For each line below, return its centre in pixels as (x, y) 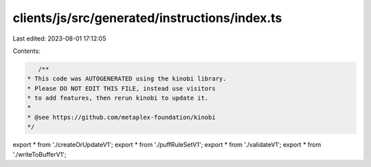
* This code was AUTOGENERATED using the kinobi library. (127, 79)
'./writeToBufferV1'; (40, 154)
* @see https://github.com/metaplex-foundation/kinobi (121, 117)
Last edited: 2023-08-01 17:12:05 (59, 38)
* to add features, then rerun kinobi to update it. (118, 98)
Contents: (26, 51)
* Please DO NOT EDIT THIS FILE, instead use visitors (121, 88)
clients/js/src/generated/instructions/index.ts (147, 18)
